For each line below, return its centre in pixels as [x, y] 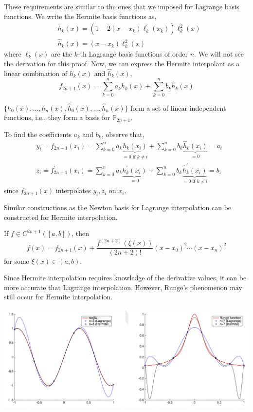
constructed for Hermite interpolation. [61, 217]
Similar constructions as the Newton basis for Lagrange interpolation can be [118, 207]
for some [17, 261]
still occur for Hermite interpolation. [58, 297]
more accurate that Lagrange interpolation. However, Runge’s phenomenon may [123, 287]
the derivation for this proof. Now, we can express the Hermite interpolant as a [122, 64]
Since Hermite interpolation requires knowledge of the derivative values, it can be [125, 277]
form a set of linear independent [178, 108]
